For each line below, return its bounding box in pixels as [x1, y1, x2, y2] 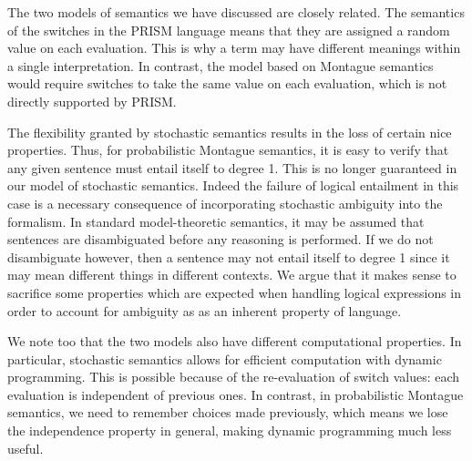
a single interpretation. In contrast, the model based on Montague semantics [7, 56, 434, 75]
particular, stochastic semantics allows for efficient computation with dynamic [7, 349, 442, 368]
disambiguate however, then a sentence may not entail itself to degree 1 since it [7, 247, 450, 266]
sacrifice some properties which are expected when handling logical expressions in [7, 282, 462, 302]
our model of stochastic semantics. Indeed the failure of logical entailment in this [7, 176, 459, 195]
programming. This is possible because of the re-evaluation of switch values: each [7, 367, 460, 386]
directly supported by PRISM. [7, 91, 177, 110]
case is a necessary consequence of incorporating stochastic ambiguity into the [7, 193, 443, 212]
